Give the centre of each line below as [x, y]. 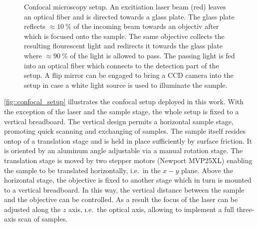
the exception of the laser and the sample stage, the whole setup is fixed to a [122, 111]
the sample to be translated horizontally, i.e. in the [82, 170]
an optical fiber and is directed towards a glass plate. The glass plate [129, 16]
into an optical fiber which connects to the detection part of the [122, 65]
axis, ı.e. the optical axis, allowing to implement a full [151, 209]
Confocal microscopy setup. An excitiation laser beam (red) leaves [125, 6]
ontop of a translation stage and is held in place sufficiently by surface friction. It [128, 140]
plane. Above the [207, 170]
